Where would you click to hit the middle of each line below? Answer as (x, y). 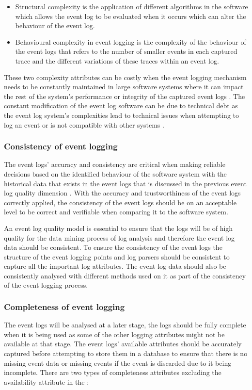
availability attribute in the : (47, 382)
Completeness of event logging (64, 306)
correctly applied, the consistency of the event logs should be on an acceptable (120, 202)
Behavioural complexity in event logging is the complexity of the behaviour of (131, 41)
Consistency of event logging (61, 146)
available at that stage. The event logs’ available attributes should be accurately (123, 344)
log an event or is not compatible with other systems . (84, 124)
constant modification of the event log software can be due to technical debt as (121, 106)
